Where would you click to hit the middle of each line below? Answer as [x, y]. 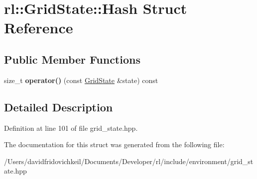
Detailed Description [59, 107]
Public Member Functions [72, 59]
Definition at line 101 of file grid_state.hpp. [71, 128]
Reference [39, 28]
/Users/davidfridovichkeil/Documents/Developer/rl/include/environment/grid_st [129, 161]
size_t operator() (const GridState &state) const [81, 80]
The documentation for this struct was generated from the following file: [114, 144]
